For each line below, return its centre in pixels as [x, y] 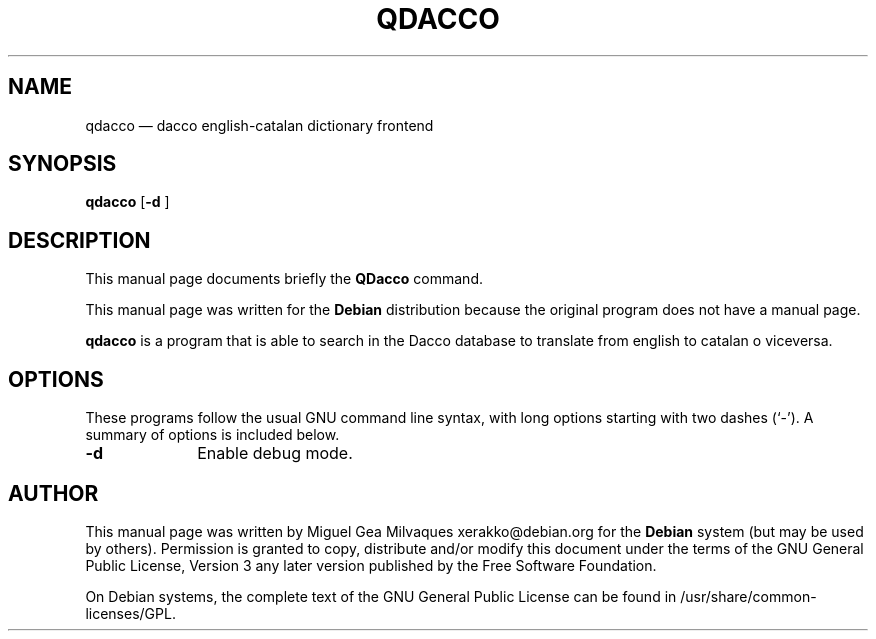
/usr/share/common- [748, 596]
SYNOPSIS [62, 164]
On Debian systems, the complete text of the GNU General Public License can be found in [381, 596]
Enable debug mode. [275, 453]
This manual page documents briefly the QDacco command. [284, 279]
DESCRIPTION [79, 240]
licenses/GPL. [130, 613]
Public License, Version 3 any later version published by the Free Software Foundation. [371, 565]
